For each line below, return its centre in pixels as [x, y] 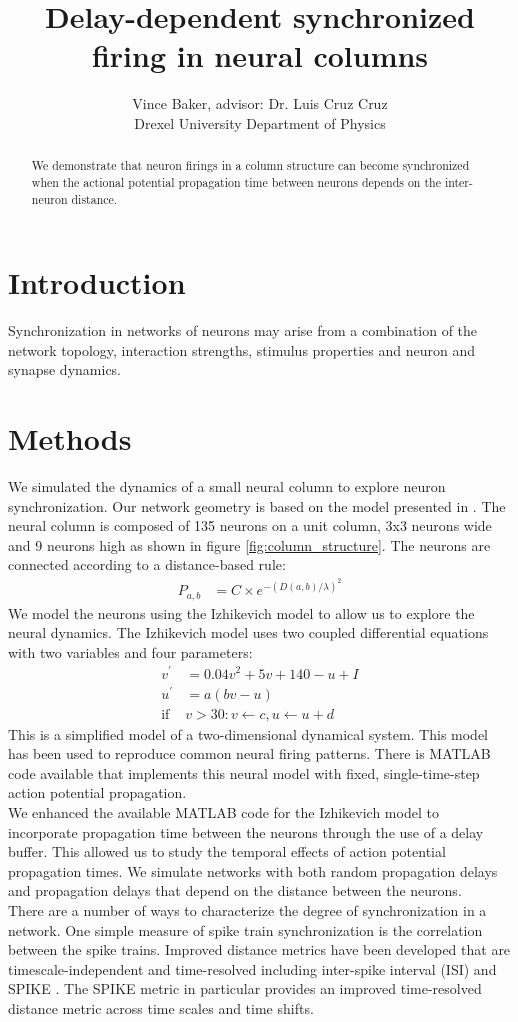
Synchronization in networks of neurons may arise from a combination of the [243, 330]
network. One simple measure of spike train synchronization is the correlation [245, 929]
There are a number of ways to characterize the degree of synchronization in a [247, 910]
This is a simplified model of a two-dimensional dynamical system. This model [248, 733]
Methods [70, 438]
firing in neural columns [260, 55]
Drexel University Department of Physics [260, 122]
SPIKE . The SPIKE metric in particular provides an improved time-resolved [245, 988]
